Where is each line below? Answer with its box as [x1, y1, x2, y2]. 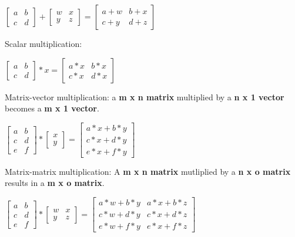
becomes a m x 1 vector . [5, 102, 99, 114]
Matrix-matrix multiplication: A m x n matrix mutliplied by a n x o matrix [5, 165, 291, 177]
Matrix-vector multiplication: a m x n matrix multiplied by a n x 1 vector [5, 90, 284, 103]
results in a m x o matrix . [5, 177, 105, 189]
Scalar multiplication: [5, 38, 82, 49]
